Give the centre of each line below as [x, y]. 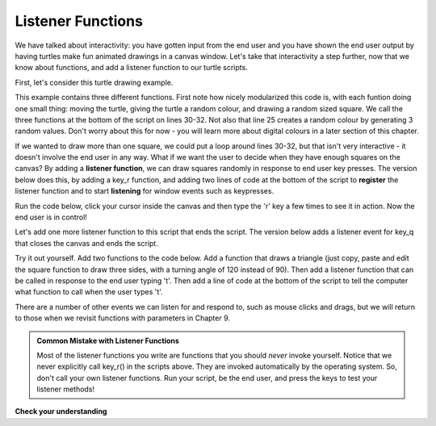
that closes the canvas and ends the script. [87, 243]
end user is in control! [51, 217]
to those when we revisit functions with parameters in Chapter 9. [122, 318]
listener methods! [66, 389]
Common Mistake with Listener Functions [108, 340]
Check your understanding [61, 411]
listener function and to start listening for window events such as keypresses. [145, 191]
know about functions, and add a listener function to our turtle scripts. [131, 68]
